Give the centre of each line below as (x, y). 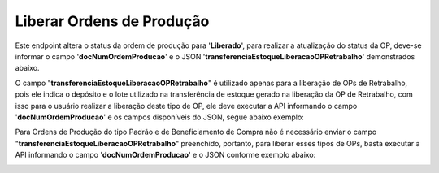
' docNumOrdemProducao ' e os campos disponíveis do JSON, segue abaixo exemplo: (159, 117)
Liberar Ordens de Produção (112, 21)
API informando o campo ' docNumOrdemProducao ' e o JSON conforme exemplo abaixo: (165, 155)
